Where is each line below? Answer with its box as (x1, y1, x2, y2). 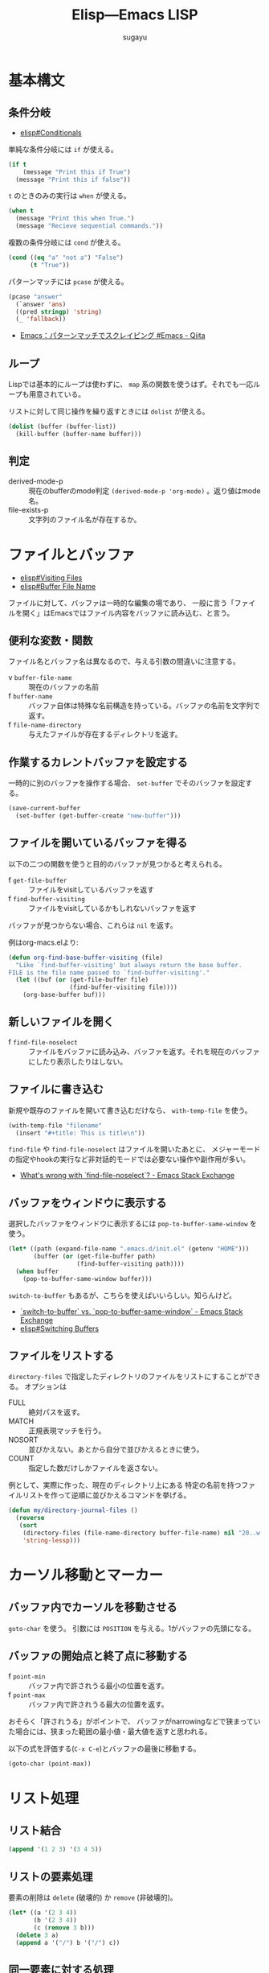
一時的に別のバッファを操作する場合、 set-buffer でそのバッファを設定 (8, 778, 246, 788)
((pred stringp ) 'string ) (15, 307, 103, 315)
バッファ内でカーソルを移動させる (8, 1600, 177, 1614)
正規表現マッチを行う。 (28, 1426, 106, 1435)
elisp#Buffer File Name (19, 581, 96, 591)
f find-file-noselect (8, 1036, 78, 1047)
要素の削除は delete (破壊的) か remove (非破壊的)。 (8, 1893, 178, 1902)
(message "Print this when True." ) (15, 215, 135, 223)
